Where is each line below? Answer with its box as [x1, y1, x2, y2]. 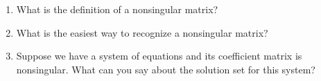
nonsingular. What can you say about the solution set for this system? [16, 62, 315, 76]
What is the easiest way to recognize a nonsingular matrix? [16, 25, 268, 39]
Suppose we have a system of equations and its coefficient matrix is [16, 48, 302, 63]
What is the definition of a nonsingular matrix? [16, 2, 218, 16]
